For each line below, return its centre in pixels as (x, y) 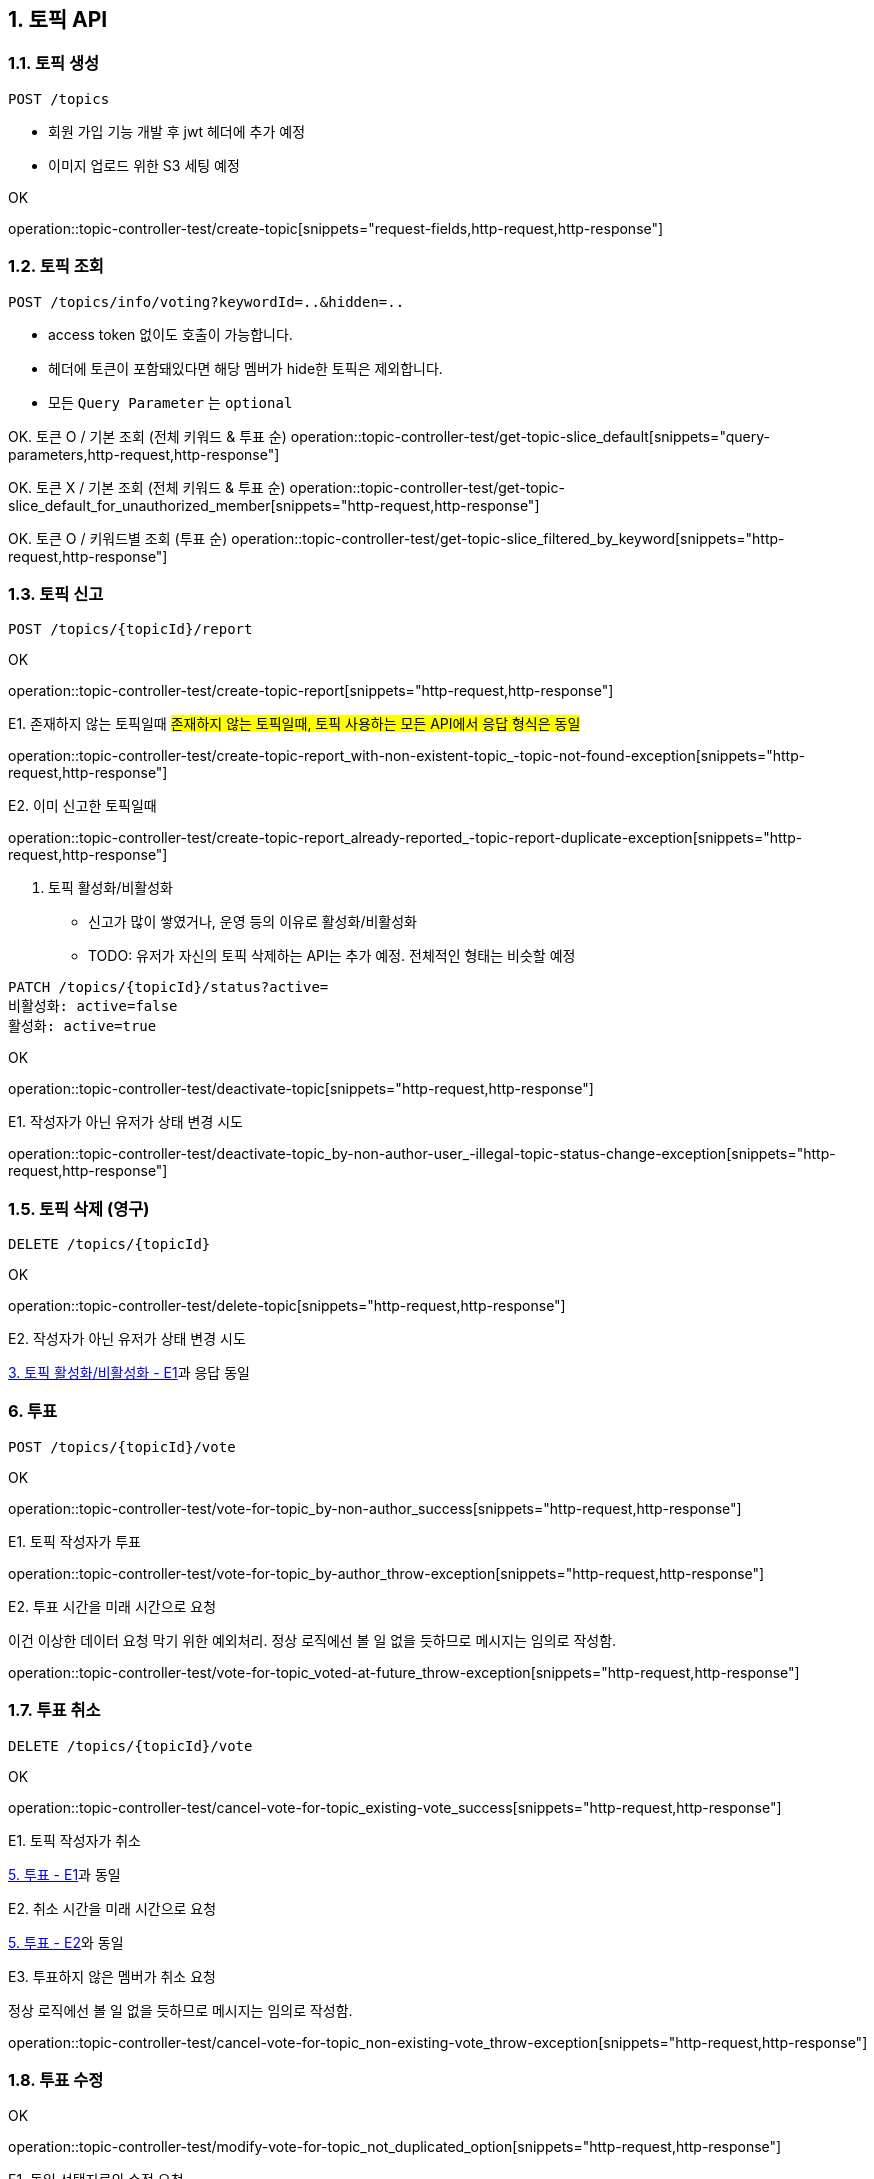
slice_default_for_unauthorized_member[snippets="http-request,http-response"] (274, 505)
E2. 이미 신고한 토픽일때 (82, 806)
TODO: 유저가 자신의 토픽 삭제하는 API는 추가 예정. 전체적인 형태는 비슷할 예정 (332, 956)
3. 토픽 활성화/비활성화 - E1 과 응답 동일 (129, 1373)
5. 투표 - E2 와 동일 (66, 1942)
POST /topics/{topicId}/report (130, 629)
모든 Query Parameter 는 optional (170, 402)
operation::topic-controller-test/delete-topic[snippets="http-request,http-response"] (287, 1306)
